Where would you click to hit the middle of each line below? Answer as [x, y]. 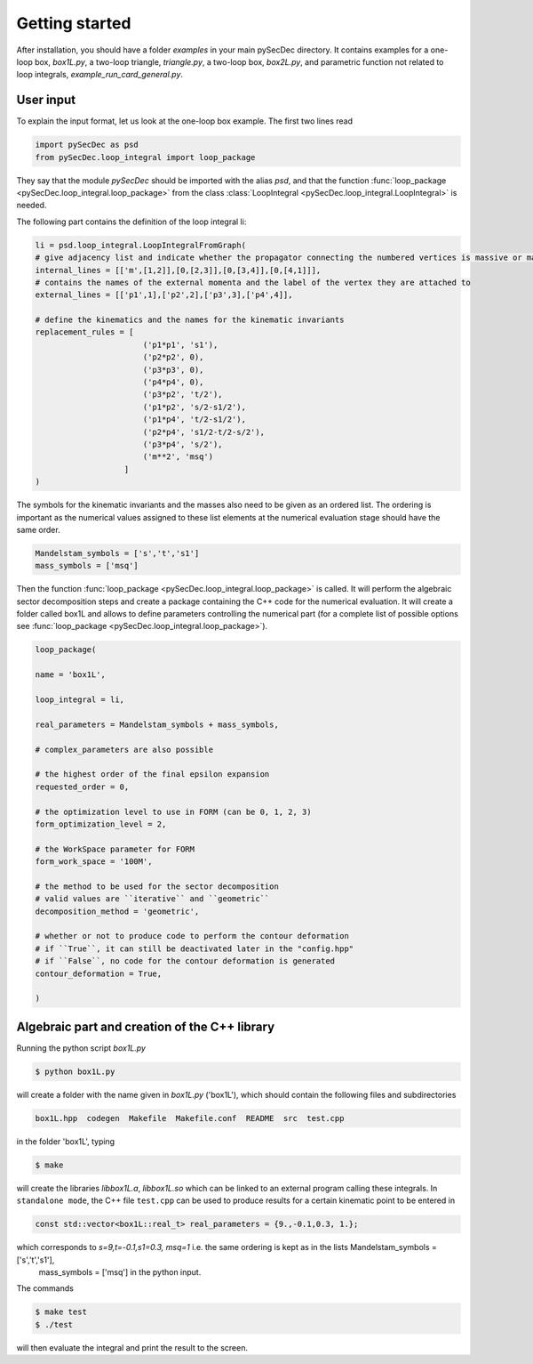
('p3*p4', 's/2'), [183, 444]
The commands [45, 1288]
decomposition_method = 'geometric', [117, 911]
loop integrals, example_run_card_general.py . [100, 75]
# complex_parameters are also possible [124, 749]
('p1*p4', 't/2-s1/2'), [194, 420]
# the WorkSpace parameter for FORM [115, 849]
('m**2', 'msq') [178, 457]
